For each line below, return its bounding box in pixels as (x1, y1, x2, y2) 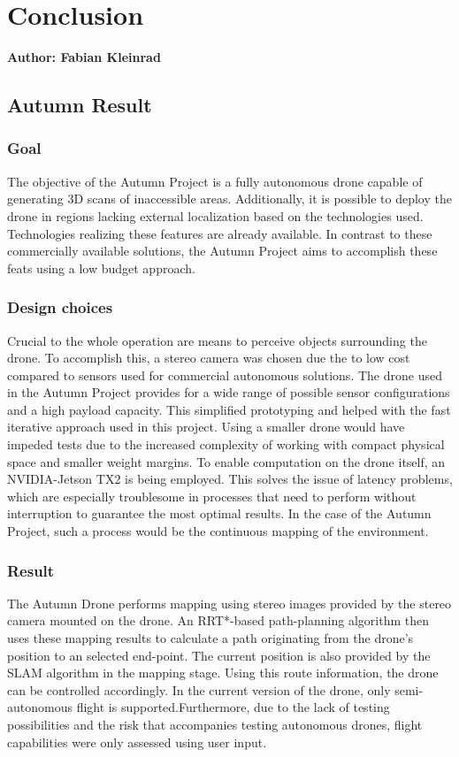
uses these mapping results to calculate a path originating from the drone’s (7, 629, 414, 647)
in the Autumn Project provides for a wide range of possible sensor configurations (7, 383, 450, 401)
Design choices (7, 296, 113, 318)
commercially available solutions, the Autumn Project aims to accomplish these (7, 241, 438, 260)
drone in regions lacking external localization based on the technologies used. (7, 206, 424, 225)
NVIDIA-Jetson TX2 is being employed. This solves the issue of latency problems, (7, 470, 453, 488)
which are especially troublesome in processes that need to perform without (7, 486, 417, 505)
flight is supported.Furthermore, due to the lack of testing (76, 698, 390, 716)
